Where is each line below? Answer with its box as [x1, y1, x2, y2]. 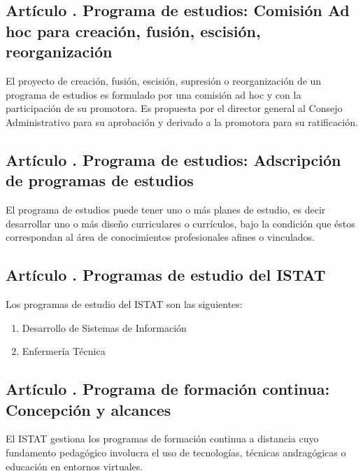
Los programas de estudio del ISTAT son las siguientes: [6, 296, 243, 311]
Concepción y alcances [6, 398, 171, 420]
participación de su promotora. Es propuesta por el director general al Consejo [6, 101, 343, 115]
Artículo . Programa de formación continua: [6, 378, 330, 400]
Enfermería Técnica [22, 344, 106, 358]
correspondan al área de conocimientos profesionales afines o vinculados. [6, 230, 315, 244]
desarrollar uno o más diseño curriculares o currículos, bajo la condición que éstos [6, 216, 355, 230]
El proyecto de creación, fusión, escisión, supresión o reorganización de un [6, 73, 322, 87]
